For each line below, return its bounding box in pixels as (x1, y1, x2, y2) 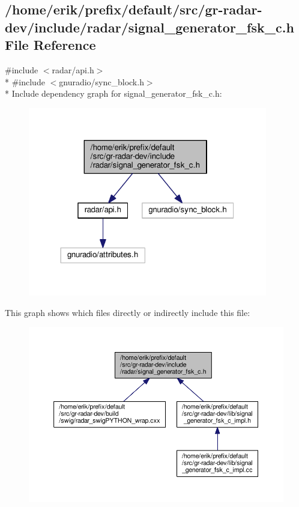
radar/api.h (52, 63, 94, 76)
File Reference (5, 35, 96, 54)
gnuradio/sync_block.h (59, 75, 144, 88)
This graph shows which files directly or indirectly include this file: (5, 306, 250, 318)
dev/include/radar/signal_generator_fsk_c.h (5, 17, 294, 36)
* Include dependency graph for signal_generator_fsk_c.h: (5, 87, 222, 100)
